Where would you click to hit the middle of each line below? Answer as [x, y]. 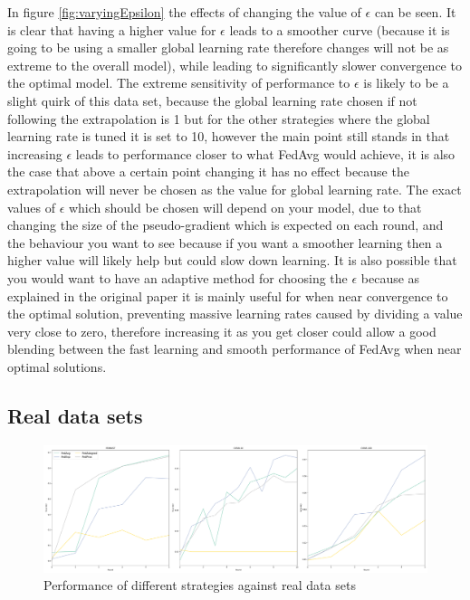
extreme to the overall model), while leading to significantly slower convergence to [235, 65]
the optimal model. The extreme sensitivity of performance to [179, 83]
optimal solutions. [57, 366]
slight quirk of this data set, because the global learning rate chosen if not [212, 100]
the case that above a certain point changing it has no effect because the [208, 171]
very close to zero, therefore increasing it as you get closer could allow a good [222, 331]
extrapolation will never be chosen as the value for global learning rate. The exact [235, 189]
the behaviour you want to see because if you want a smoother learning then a [225, 242]
